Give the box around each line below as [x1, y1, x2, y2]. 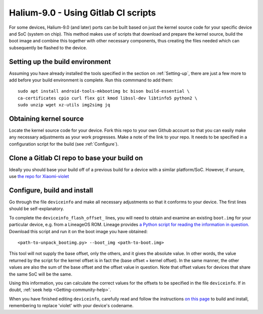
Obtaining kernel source [9, 115, 84, 123]
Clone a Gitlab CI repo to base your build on [9, 154, 143, 162]
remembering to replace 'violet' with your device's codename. [9, 303, 134, 309]
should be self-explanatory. [9, 206, 64, 212]
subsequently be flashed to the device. [9, 44, 88, 51]
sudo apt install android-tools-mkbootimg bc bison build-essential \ [18, 88, 190, 94]
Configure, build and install [9, 186, 94, 195]
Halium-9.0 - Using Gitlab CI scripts [9, 7, 156, 18]
